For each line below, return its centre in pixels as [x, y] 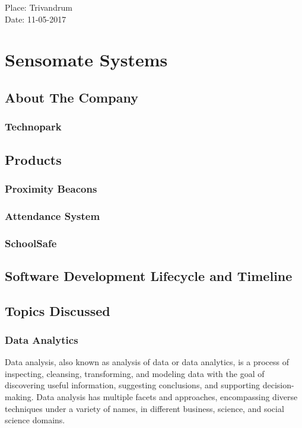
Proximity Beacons [51, 188]
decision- [278, 385]
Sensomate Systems [86, 60]
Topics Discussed [58, 310]
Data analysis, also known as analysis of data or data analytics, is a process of [147, 362]
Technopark [33, 127]
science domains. [35, 420]
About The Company [71, 97]
